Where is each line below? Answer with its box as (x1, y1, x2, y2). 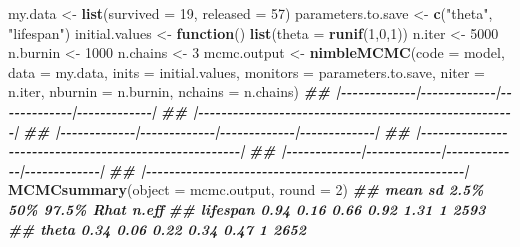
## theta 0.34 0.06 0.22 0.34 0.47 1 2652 (8, 218, 306, 239)
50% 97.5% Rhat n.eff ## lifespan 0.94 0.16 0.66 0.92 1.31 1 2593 (8, 198, 486, 219)
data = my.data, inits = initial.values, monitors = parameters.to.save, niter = (8, 61, 485, 82)
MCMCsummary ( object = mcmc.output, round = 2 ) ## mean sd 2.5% (8, 179, 484, 200)
